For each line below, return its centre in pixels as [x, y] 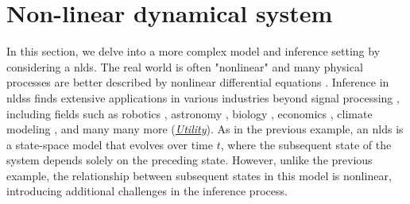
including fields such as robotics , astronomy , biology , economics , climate [190, 113]
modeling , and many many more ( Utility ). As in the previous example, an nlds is [205, 129]
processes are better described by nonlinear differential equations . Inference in [198, 82]
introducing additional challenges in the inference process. [147, 191]
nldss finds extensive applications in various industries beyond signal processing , [203, 97]
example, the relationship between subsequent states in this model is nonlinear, [199, 175]
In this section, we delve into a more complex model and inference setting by [193, 51]
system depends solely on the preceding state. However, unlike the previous [190, 160]
